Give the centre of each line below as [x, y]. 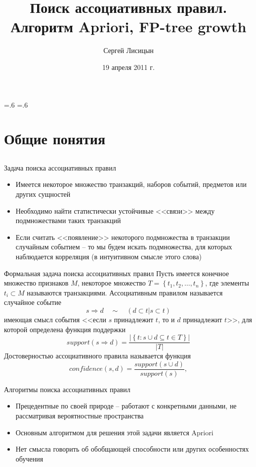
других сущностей [43, 194]
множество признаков [36, 283]
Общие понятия [55, 139]
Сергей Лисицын [128, 50]
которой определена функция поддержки [65, 329]
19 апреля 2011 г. [128, 67]
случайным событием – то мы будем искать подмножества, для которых [124, 247]
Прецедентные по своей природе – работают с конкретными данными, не [126, 406]
